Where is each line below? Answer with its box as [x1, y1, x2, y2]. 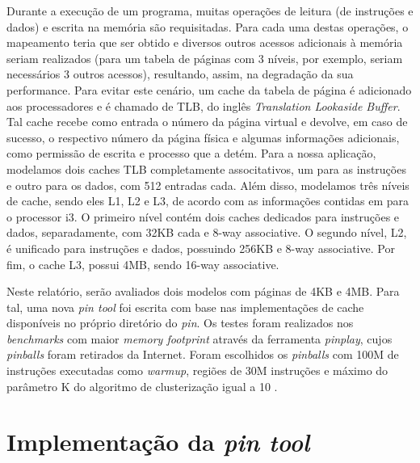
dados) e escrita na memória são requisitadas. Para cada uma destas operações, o [6, 18, 409, 35]
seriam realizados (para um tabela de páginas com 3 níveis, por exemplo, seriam [6, 49, 403, 66]
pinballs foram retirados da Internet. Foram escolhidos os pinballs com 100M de [6, 346, 399, 363]
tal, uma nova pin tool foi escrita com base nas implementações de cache [6, 298, 364, 315]
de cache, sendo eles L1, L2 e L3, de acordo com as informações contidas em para [6, 192, 409, 209]
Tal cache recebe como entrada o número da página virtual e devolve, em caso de [6, 113, 408, 130]
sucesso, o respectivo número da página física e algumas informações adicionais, [6, 128, 400, 145]
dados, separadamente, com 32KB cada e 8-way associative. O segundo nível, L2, [6, 224, 407, 241]
